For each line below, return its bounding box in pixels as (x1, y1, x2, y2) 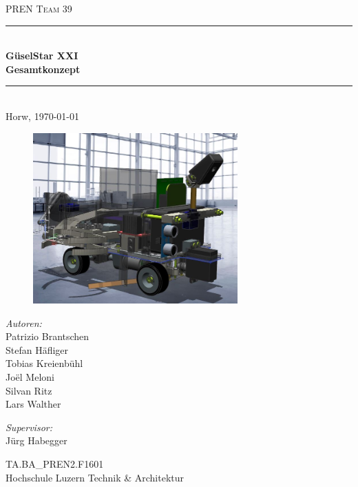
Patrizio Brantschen (6, 329, 89, 344)
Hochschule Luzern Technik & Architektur (6, 470, 184, 484)
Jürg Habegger (6, 433, 67, 448)
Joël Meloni (6, 370, 54, 384)
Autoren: (6, 315, 42, 330)
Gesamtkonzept (6, 61, 81, 76)
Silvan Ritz (6, 383, 52, 397)
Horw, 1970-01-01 (6, 108, 79, 123)
